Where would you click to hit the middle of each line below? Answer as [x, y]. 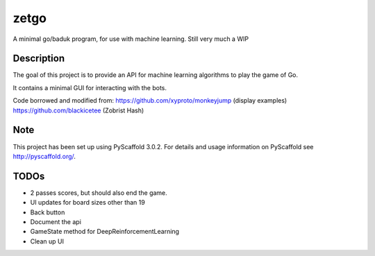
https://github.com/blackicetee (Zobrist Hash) [78, 110]
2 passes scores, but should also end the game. [99, 193]
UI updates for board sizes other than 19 [87, 203]
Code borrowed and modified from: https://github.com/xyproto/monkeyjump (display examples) [150, 101]
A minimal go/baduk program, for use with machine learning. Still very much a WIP [131, 39]
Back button [48, 212]
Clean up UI [47, 241]
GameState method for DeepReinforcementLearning [105, 232]
